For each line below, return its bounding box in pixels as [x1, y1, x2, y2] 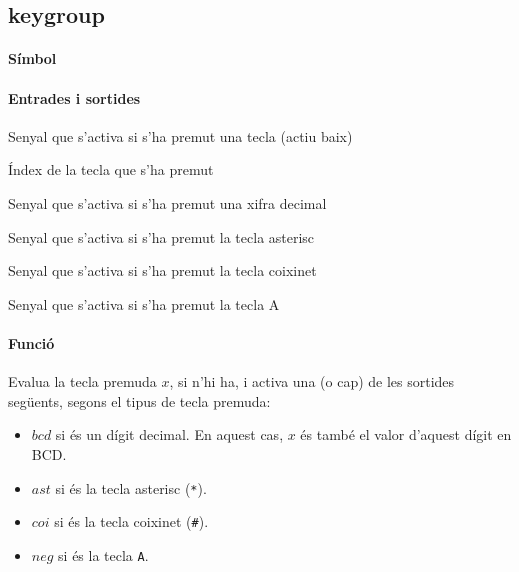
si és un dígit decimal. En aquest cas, [55, 424, 284, 445]
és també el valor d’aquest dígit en [300, 424, 512, 445]
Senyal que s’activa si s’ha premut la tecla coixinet [8, 260, 317, 281]
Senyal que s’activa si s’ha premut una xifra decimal [8, 192, 327, 213]
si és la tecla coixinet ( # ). [54, 511, 209, 532]
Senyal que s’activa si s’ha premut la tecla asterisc [8, 226, 315, 247]
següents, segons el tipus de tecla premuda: [8, 390, 271, 411]
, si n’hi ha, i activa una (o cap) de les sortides [169, 371, 455, 392]
